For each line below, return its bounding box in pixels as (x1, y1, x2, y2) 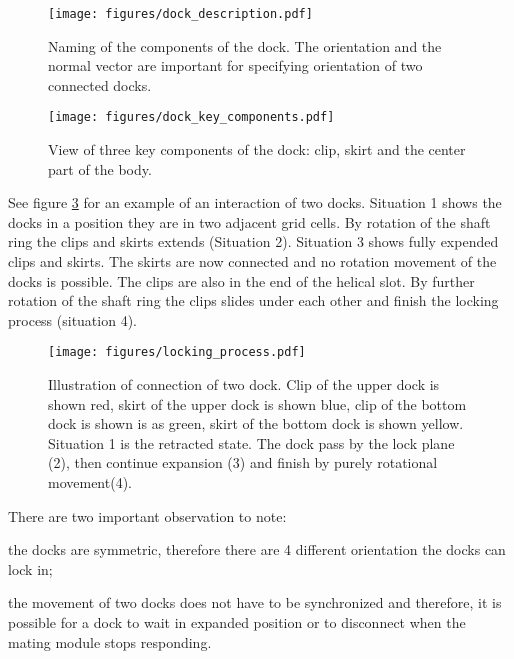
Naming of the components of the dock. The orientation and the (48, 35, 442, 56)
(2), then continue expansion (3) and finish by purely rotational (48, 452, 438, 473)
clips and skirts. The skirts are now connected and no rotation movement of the (8, 251, 497, 272)
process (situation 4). (8, 309, 137, 330)
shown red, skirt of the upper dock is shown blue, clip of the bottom (48, 393, 467, 414)
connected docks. (48, 74, 152, 95)
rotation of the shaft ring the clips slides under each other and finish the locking (8, 290, 499, 311)
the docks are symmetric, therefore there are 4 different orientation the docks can (8, 539, 506, 560)
